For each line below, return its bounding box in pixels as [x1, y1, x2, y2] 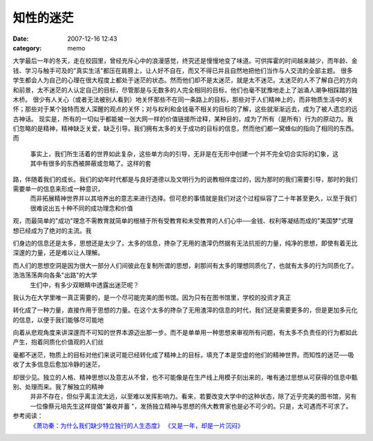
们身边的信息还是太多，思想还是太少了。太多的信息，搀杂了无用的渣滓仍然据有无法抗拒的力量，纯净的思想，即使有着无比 [12, 239, 358, 247]
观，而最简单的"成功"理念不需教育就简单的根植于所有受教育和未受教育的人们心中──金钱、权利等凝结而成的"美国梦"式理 [12, 217, 354, 225]
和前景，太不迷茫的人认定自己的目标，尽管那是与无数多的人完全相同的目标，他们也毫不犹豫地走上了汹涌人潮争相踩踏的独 [12, 86, 358, 94]
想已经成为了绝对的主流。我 [12, 226, 92, 235]
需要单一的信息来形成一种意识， [12, 185, 104, 193]
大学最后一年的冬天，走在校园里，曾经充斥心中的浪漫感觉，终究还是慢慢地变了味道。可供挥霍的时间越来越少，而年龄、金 [12, 57, 358, 65]
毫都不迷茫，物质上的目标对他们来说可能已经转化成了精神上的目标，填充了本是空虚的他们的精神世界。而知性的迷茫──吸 [12, 351, 354, 359]
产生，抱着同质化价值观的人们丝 [12, 338, 104, 346]
